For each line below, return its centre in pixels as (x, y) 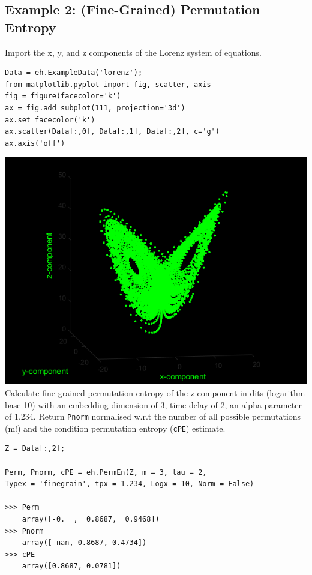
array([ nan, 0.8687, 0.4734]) (84, 543)
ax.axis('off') (35, 143)
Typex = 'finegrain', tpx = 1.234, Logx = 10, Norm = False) (130, 484)
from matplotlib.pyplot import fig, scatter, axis (108, 84)
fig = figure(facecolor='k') (63, 96)
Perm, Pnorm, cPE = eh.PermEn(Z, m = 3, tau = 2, (106, 472)
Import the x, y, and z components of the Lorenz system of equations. (133, 52)
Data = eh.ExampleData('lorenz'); (74, 73)
